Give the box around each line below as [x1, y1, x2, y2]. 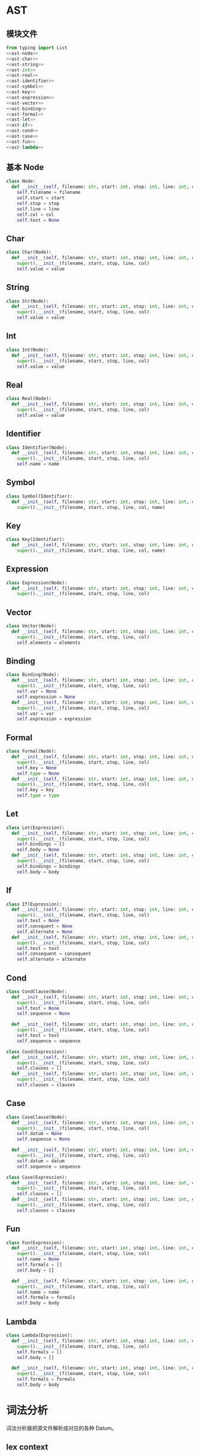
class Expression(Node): [6, 580, 68, 586]
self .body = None [17, 847, 60, 853]
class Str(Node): [6, 298, 49, 304]
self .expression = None [17, 694, 76, 700]
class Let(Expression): [6, 825, 65, 831]
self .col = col [17, 212, 54, 218]
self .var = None [17, 688, 57, 694]
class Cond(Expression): [6, 1049, 68, 1055]
